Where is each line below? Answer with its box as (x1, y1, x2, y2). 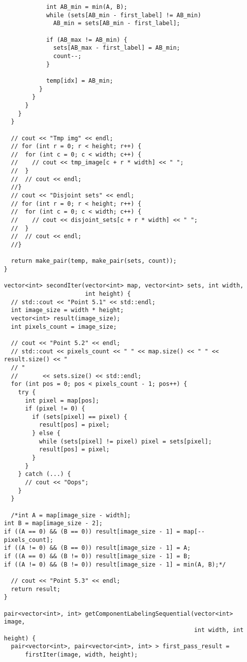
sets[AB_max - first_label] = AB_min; (53, 44, 180, 52)
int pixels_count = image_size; (11, 323, 117, 330)
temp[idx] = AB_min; (46, 77, 113, 84)
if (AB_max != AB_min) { (46, 36, 127, 43)
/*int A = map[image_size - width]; (11, 511, 131, 519)
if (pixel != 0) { (25, 405, 85, 412)
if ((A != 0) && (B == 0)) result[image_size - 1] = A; (4, 544, 191, 552)
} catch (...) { (18, 471, 71, 478)
